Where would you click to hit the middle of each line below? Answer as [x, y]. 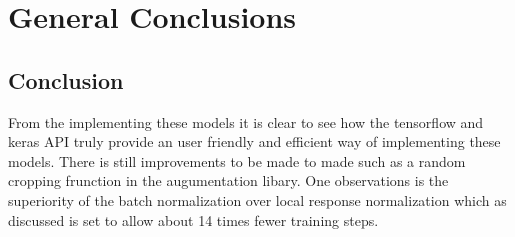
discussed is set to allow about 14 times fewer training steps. [193, 219]
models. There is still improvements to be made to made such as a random [237, 160]
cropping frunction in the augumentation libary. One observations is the [228, 180]
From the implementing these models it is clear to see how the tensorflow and [246, 121]
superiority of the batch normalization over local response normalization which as [257, 199]
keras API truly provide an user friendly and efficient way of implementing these [254, 141]
